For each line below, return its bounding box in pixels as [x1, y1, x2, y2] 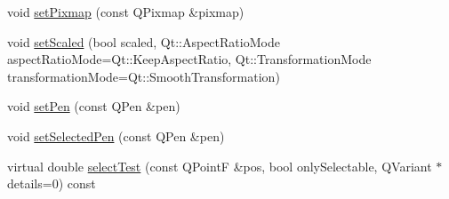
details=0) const [7, 174, 96, 193]
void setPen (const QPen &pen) [7, 97, 180, 115]
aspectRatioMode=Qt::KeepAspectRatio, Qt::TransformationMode [7, 50, 372, 68]
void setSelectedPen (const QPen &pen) [7, 126, 225, 145]
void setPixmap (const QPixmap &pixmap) [7, 3, 245, 20]
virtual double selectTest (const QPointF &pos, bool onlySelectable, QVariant [7, 156, 432, 175]
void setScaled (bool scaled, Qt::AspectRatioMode [7, 32, 280, 51]
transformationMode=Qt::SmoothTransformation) [7, 67, 280, 85]
